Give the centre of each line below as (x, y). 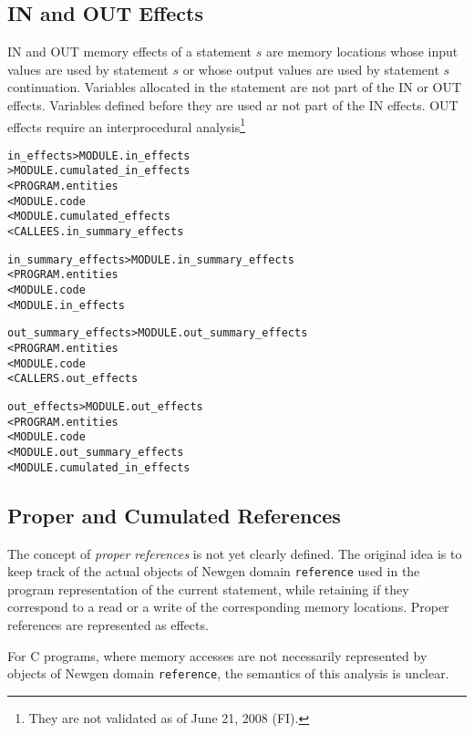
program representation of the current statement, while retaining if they (208, 589)
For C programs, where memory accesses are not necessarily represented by (217, 655)
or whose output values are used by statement (311, 69)
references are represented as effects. (108, 624)
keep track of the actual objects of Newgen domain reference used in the (214, 571)
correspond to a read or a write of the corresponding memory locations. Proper (228, 607)
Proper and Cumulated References (174, 515)
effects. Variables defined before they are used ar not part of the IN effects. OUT (233, 104)
